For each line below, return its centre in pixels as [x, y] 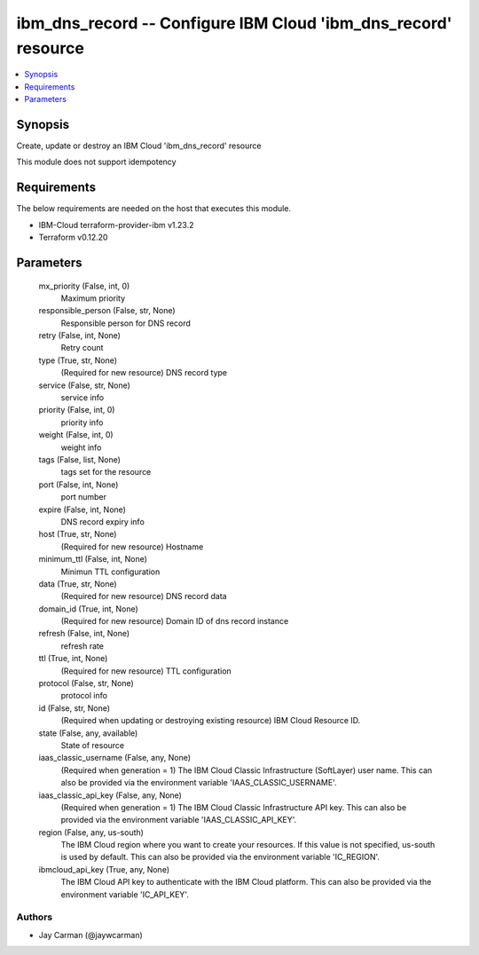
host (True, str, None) [78, 534]
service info [82, 398]
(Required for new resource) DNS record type [144, 373]
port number [83, 497]
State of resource [93, 745]
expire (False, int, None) [82, 509]
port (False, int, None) [79, 485]
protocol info [84, 696]
